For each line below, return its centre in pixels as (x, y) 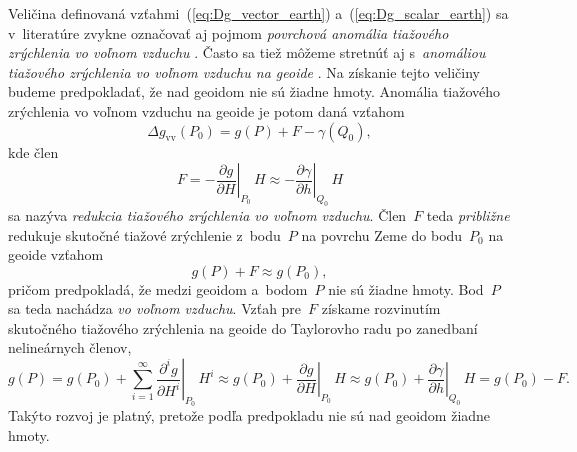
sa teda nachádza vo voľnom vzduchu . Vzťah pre (155, 308)
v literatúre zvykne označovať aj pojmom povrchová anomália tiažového (228, 32)
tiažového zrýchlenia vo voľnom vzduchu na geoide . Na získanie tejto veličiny (244, 71)
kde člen (33, 151)
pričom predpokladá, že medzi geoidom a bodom (158, 288)
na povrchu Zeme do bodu (382, 234)
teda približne (468, 214)
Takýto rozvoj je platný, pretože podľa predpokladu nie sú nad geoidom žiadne (249, 415)
